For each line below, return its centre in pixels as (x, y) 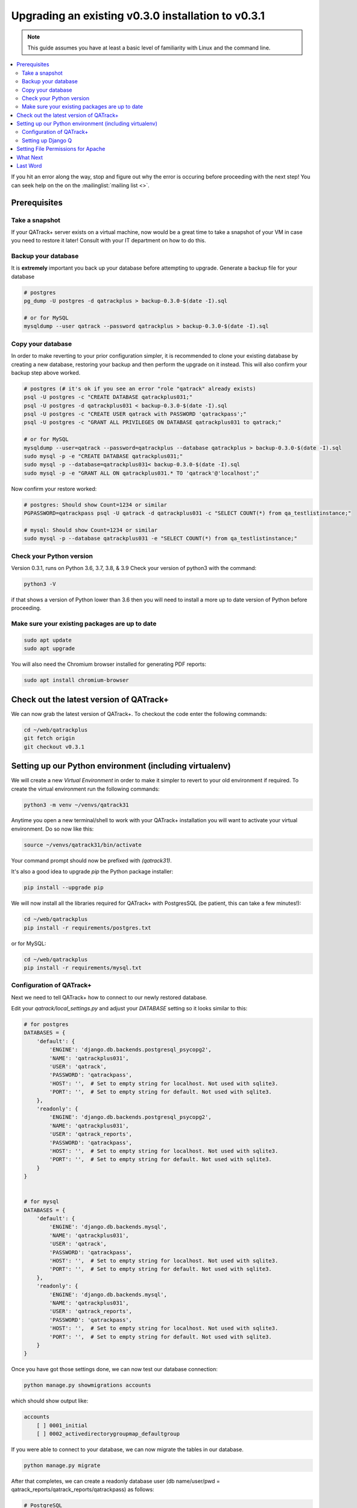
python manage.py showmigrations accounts (87, 1385)
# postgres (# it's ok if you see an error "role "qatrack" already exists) (140, 388)
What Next (30, 157)
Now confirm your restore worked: (54, 489)
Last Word (29, 166)
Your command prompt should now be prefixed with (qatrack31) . (91, 860)
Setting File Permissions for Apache (61, 149)
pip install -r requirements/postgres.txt (87, 928)
